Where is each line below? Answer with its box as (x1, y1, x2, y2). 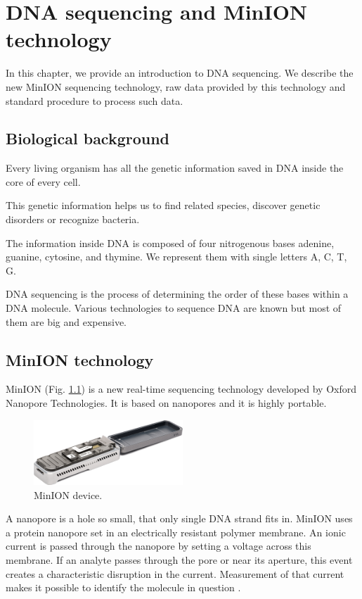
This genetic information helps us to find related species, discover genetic (6, 198, 321, 213)
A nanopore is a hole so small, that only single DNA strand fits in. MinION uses (6, 511, 353, 526)
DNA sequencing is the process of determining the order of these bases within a (6, 286, 349, 301)
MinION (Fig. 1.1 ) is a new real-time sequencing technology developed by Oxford (6, 382, 357, 396)
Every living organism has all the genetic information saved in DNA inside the (6, 160, 344, 175)
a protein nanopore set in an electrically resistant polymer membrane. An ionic (6, 524, 346, 539)
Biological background (6, 127, 170, 149)
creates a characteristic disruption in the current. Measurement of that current (6, 566, 344, 581)
